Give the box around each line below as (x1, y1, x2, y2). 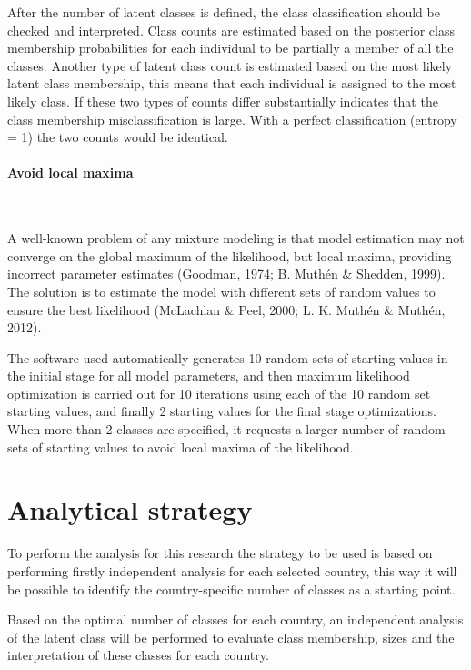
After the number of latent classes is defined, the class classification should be (7, 3, 440, 21)
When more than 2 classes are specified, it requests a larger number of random (7, 420, 446, 439)
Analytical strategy (7, 491, 253, 528)
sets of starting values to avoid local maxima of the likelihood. (7, 437, 354, 456)
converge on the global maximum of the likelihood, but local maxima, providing (7, 246, 452, 265)
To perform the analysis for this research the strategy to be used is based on (7, 543, 433, 563)
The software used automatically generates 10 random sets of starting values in (7, 348, 448, 367)
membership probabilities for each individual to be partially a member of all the (7, 38, 454, 57)
